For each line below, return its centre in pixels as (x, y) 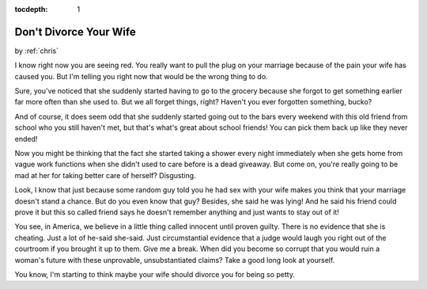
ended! (26, 139)
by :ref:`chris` (37, 51)
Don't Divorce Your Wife (75, 32)
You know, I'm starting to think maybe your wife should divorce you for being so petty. (155, 274)
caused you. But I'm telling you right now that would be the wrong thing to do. (141, 76)
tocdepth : (31, 9)
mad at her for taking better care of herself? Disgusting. (106, 175)
